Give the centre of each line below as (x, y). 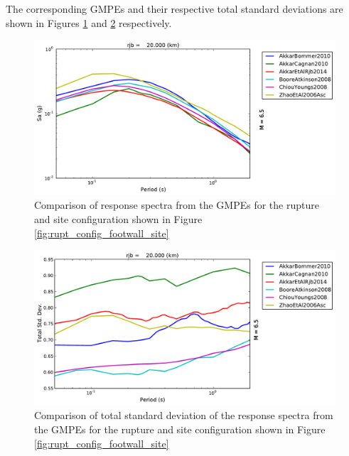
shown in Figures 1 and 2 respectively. (89, 22)
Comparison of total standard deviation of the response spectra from (184, 415)
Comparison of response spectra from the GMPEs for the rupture (177, 205)
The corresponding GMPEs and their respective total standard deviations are (174, 9)
